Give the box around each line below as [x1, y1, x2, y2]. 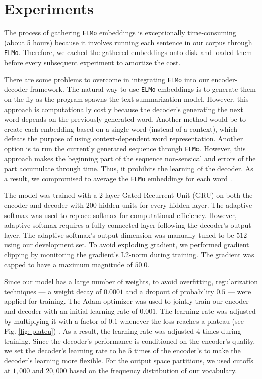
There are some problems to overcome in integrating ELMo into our [4, 74, 209, 84]
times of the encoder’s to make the [134, 345, 241, 356]
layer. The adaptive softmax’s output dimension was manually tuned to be [4, 229, 234, 240]
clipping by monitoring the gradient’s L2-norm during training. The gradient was [4, 249, 254, 259]
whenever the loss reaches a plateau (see [120, 315, 244, 326]
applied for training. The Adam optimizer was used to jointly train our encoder [4, 296, 249, 306]
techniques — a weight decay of [4, 286, 102, 296]
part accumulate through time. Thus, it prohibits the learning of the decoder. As [4, 163, 253, 174]
